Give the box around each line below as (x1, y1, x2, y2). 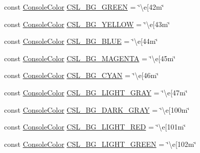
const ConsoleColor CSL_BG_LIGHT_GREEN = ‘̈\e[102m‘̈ (4, 138, 196, 149)
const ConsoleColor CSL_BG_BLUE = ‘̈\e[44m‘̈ (4, 36, 158, 46)
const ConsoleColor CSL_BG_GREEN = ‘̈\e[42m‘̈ (4, 2, 164, 12)
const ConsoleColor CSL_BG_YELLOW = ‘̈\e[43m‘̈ (4, 18, 170, 29)
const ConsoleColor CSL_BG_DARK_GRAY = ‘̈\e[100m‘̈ (4, 104, 190, 115)
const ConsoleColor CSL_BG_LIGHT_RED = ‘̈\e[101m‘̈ (4, 121, 186, 132)
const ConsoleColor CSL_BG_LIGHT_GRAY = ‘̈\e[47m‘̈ (4, 87, 188, 97)
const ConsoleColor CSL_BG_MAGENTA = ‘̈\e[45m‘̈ (4, 53, 176, 63)
